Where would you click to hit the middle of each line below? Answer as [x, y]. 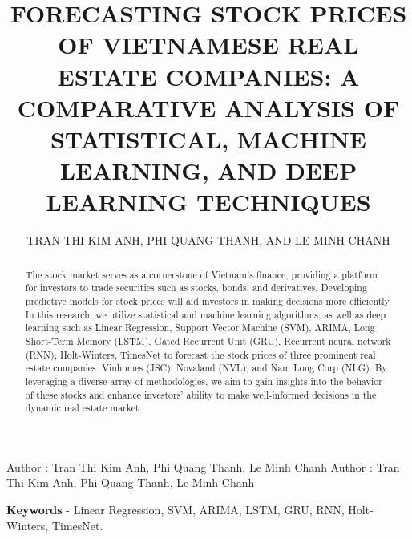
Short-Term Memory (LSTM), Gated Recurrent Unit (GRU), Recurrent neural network [208, 340]
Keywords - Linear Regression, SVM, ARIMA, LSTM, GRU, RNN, [176, 510]
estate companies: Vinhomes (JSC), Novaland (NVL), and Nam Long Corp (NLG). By [206, 368]
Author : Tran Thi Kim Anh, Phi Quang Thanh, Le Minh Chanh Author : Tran [203, 466]
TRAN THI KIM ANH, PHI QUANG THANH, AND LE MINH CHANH [208, 240]
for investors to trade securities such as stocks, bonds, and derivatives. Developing [196, 288]
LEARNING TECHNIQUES [208, 202]
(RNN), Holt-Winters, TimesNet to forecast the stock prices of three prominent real [200, 354]
